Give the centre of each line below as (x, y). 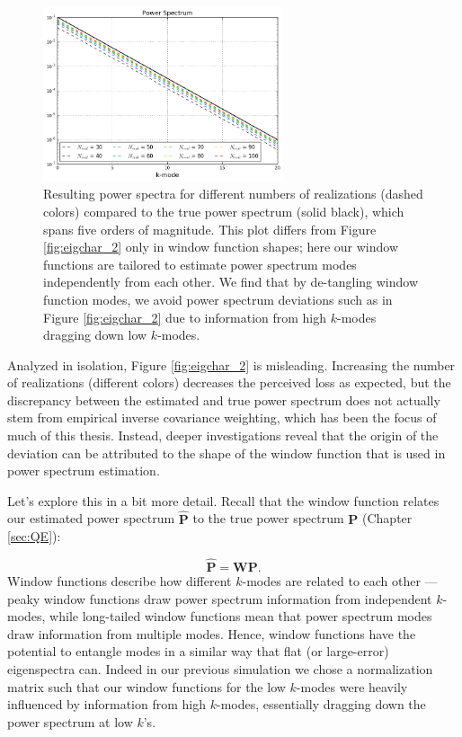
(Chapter (387, 518)
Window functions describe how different (120, 581)
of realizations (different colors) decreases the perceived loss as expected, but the (229, 382)
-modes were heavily (352, 686)
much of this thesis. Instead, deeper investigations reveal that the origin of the (223, 435)
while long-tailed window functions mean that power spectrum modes (241, 616)
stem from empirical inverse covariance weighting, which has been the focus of (222, 417)
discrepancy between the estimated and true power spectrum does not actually (224, 400)
